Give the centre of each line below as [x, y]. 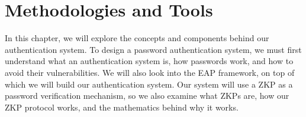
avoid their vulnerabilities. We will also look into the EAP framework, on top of [150, 72]
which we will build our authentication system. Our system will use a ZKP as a [149, 84]
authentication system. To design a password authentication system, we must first [153, 49]
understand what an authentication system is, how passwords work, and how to [149, 61]
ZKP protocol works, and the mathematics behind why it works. [122, 107]
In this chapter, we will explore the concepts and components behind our [137, 38]
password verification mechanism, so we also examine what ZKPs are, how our [147, 96]
